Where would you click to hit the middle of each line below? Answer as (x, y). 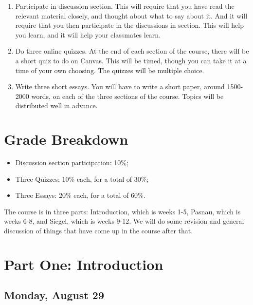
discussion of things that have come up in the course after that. (99, 231)
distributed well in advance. (56, 105)
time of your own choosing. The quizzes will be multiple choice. (110, 70)
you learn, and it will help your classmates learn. (88, 34)
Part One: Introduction (84, 264)
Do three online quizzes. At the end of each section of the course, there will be (132, 51)
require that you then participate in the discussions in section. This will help (130, 25)
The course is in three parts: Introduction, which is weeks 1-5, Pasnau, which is (122, 211)
